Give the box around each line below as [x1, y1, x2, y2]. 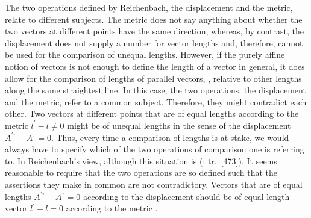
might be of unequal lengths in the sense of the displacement [67, 119, 291, 131]
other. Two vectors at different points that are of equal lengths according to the [5, 107, 299, 120]
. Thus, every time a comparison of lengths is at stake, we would [51, 131, 289, 143]
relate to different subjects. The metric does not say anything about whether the [5, 13, 303, 25]
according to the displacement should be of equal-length [83, 190, 290, 202]
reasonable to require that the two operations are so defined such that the [5, 166, 277, 179]
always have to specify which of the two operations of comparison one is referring [5, 143, 304, 155]
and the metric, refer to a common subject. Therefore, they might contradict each [5, 95, 307, 108]
